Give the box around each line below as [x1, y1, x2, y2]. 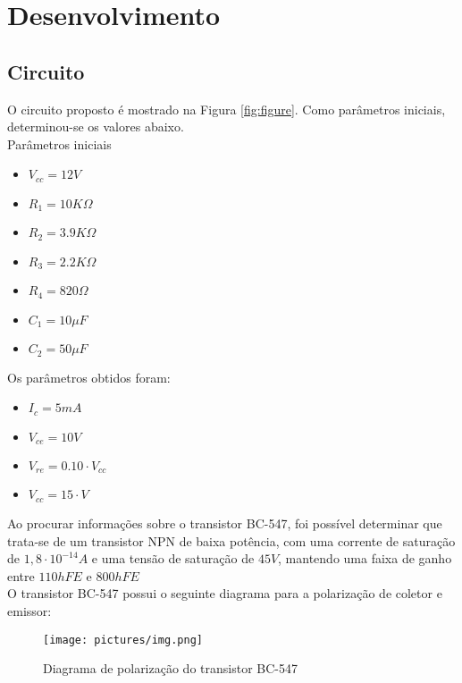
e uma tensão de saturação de [91, 549, 255, 568]
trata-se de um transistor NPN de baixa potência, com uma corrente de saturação [7, 531, 456, 550]
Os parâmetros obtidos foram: [7, 367, 171, 386]
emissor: [7, 601, 52, 620]
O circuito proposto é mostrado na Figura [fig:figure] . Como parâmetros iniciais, [7, 99, 446, 118]
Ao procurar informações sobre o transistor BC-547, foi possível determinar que [7, 513, 442, 532]
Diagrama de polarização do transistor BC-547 [43, 659, 298, 678]
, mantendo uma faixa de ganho [278, 549, 452, 568]
